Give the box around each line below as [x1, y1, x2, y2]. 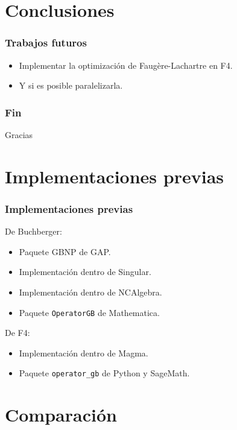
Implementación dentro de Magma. [19, 346, 148, 359]
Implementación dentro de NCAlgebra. [19, 285, 162, 298]
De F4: [5, 326, 30, 339]
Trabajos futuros [5, 35, 87, 50]
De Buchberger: [5, 225, 62, 238]
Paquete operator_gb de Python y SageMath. [19, 367, 190, 379]
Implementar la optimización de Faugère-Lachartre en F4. [19, 58, 233, 71]
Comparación [5, 402, 117, 427]
